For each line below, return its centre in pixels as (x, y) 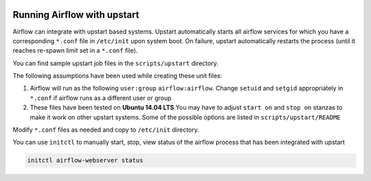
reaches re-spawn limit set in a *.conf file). (75, 51)
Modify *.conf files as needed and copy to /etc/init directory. (106, 130)
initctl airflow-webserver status (85, 160)
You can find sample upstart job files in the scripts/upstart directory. (116, 63)
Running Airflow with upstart (76, 15)
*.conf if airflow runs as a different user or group (101, 98)
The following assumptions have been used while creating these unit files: (117, 76)
